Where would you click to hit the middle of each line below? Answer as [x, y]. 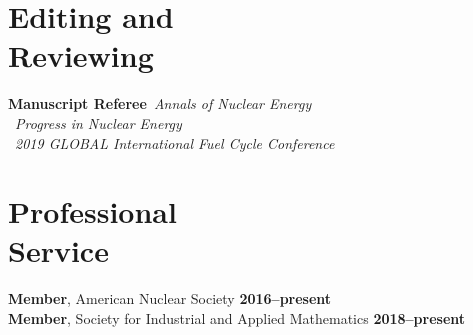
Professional [92, 211]
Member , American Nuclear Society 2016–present [170, 298]
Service [58, 250]
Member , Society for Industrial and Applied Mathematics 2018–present [237, 318]
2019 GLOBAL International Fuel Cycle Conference [175, 142]
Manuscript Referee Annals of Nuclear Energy [160, 103]
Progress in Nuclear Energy [98, 122]
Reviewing [81, 55]
